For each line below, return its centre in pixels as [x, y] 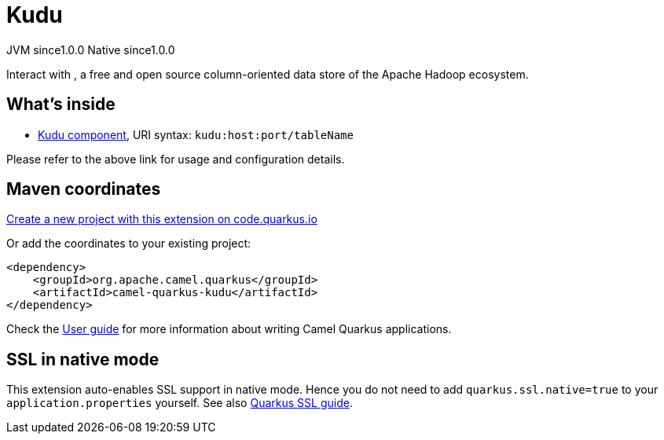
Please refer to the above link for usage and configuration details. [176, 159]
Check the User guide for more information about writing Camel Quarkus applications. [229, 329]
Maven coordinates [84, 189]
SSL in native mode [83, 359]
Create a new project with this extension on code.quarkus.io [162, 219]
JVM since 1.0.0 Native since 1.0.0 [91, 49]
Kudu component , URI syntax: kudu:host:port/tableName [196, 134]
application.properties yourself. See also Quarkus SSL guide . [180, 403]
